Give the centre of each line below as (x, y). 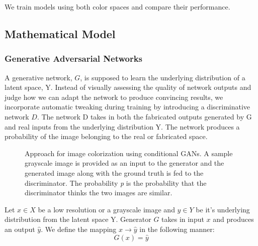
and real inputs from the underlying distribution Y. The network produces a (122, 126)
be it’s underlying (223, 209)
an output (20, 229)
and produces (233, 219)
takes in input (183, 219)
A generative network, (38, 77)
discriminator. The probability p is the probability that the (116, 182)
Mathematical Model (60, 33)
